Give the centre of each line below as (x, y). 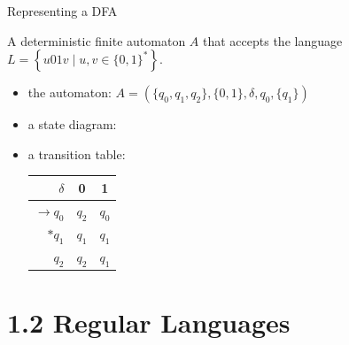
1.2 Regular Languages (149, 322)
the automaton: (70, 92)
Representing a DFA (62, 11)
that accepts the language (273, 40)
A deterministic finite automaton (97, 40)
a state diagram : (72, 124)
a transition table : (77, 153)
